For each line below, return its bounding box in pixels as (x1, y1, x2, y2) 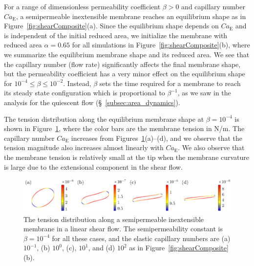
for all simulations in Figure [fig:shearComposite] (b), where (72, 40, 250, 50)
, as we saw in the (177, 88, 231, 98)
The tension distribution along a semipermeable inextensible (23, 214, 204, 224)
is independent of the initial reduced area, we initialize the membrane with (4, 30, 228, 40)
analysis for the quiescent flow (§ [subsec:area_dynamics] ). (4, 97, 180, 107)
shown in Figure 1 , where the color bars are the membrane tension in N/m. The (4, 123, 245, 133)
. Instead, (63, 78, 91, 88)
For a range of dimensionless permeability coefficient (4, 1, 161, 11)
